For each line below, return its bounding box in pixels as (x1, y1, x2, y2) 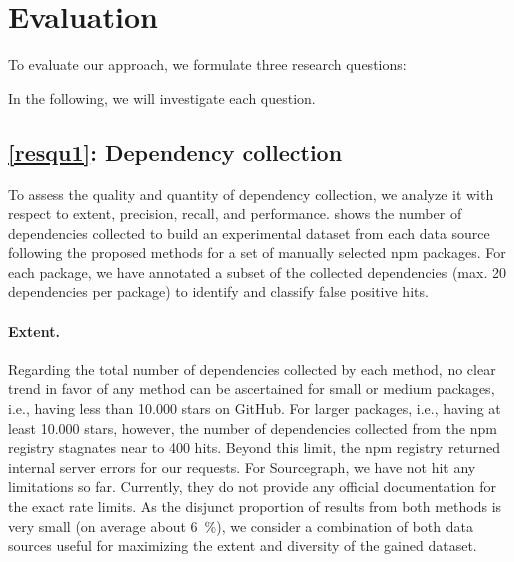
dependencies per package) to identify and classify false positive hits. (8, 281, 429, 302)
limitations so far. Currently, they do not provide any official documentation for (8, 476, 497, 497)
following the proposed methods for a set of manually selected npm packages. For (8, 242, 506, 263)
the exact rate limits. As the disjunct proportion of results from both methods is (8, 496, 502, 517)
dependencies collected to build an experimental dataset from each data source (8, 222, 490, 243)
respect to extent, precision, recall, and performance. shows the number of (8, 203, 462, 224)
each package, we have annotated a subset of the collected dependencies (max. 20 (8, 261, 506, 282)
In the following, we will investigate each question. (8, 87, 316, 108)
